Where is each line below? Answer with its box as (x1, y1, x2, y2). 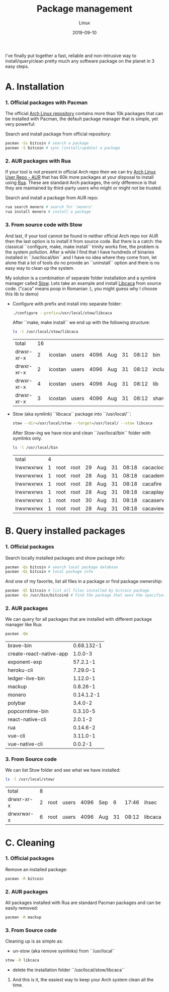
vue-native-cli (8, 740, 43, 748)
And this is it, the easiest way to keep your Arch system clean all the (12, 977, 154, 983)
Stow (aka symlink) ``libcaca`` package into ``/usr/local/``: (12, 411, 131, 417)
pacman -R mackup (5, 915, 42, 920)
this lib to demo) (5, 291, 39, 297)
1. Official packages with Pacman (5, 99, 88, 106)
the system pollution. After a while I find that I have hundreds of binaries (5, 249, 154, 255)
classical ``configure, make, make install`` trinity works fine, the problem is (5, 243, 159, 250)
